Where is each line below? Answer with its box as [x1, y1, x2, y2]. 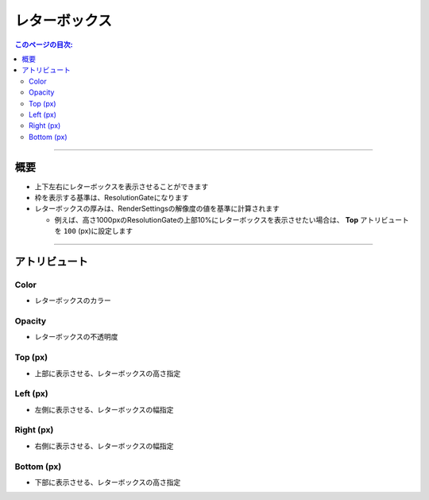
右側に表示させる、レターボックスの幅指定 [34, 441, 174, 451]
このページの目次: [14, 40, 73, 49]
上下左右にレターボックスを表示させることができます [34, 181, 209, 191]
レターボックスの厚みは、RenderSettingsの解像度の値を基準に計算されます [34, 203, 280, 214]
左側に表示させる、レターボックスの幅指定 [34, 405, 174, 414]
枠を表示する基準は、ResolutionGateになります [34, 192, 189, 202]
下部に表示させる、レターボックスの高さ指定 [34, 478, 181, 486]
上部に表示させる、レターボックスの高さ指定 [34, 368, 181, 378]
